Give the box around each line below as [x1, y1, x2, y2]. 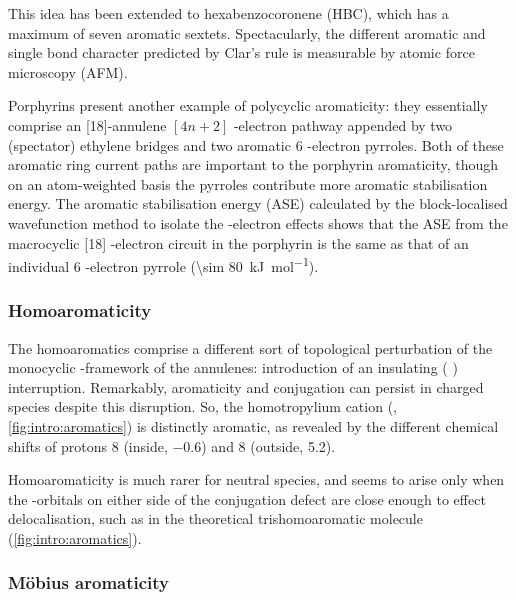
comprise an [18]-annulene [8, 114, 167, 135]
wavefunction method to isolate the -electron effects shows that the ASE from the [8, 212, 508, 233]
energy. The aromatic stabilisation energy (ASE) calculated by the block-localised [8, 193, 508, 214]
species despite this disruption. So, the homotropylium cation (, [8, 396, 397, 417]
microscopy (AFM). [8, 61, 128, 82]
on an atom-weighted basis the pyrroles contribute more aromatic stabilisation [8, 173, 488, 194]
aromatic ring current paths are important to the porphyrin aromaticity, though [8, 154, 499, 175]
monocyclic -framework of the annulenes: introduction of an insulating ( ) [8, 357, 458, 378]
